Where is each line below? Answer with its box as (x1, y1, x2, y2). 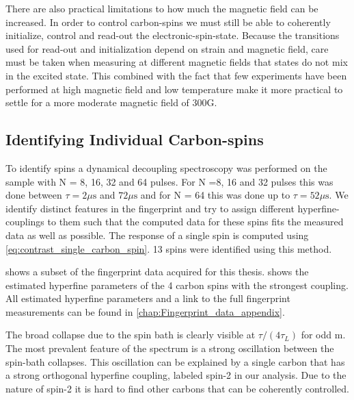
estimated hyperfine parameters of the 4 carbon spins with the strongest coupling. (5, 277, 349, 292)
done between (5, 188, 62, 202)
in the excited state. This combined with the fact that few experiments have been (5, 68, 347, 82)
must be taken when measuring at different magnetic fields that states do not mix (5, 55, 348, 69)
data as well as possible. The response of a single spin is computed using (5, 227, 309, 242)
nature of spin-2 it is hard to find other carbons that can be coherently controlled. (5, 381, 349, 395)
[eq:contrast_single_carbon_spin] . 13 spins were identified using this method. (5, 241, 332, 255)
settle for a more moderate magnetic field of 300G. (5, 95, 217, 110)
